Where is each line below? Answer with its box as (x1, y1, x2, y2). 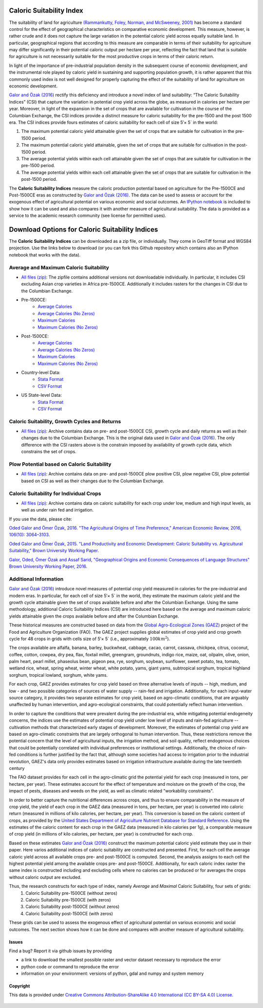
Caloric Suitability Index (9, 6, 84, 15)
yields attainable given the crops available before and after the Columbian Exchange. (9, 613, 180, 619)
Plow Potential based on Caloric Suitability (9, 461, 112, 468)
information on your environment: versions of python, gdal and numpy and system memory (21, 970, 204, 977)
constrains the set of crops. (21, 449, 76, 454)
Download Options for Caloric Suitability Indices (9, 225, 158, 234)
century (9, 765, 25, 771)
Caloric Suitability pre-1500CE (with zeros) (25, 897, 111, 902)
